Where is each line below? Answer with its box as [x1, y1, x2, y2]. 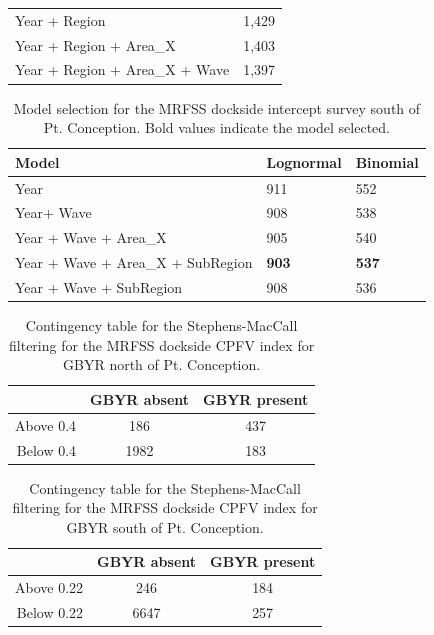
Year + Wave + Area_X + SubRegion [15, 252, 253, 273]
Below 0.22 [16, 602, 84, 623]
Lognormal [266, 151, 342, 172]
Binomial [355, 151, 419, 172]
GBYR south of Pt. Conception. [66, 516, 264, 537]
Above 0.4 [15, 414, 77, 435]
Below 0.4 [16, 439, 77, 460]
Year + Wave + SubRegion [15, 276, 183, 297]
